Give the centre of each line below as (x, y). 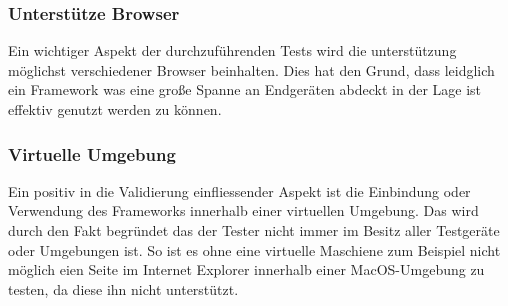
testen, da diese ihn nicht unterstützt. (123, 288)
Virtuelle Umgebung (92, 153)
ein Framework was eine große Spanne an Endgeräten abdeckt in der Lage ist (245, 89)
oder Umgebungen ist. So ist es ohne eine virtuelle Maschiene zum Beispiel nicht (254, 249)
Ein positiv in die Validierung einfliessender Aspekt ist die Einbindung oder (239, 190)
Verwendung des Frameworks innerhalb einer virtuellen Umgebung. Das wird (243, 210)
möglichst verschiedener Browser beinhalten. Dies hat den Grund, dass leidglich (251, 69)
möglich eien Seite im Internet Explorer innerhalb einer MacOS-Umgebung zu (246, 269)
